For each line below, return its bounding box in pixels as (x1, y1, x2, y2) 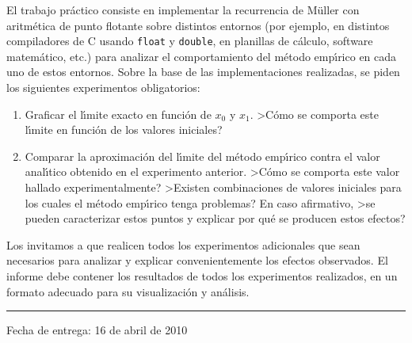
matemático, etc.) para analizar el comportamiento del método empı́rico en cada (6, 48, 397, 64)
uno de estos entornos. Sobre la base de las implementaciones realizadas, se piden (6, 63, 400, 80)
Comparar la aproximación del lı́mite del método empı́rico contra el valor (25, 147, 380, 164)
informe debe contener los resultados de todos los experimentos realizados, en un (6, 267, 398, 284)
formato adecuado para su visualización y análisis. (6, 283, 250, 299)
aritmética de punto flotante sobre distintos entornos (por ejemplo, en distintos (6, 17, 390, 33)
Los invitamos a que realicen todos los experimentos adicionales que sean (6, 236, 360, 253)
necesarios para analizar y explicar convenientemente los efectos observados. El (6, 252, 388, 269)
